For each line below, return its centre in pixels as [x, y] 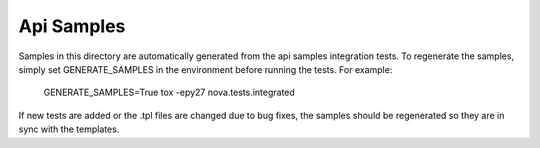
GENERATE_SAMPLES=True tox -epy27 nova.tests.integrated [169, 92]
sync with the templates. [69, 129]
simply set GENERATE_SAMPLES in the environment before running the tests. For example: [205, 69]
